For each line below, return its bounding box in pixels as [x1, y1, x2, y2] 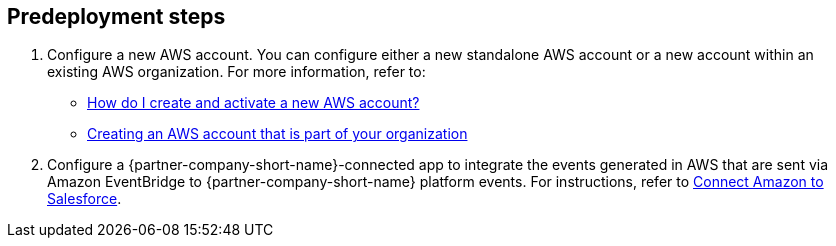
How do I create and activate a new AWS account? [87, 94, 420, 112]
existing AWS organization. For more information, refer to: [47, 63, 426, 81]
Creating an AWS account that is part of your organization [87, 125, 468, 143]
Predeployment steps [7, 4, 226, 29]
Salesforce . [47, 190, 122, 208]
